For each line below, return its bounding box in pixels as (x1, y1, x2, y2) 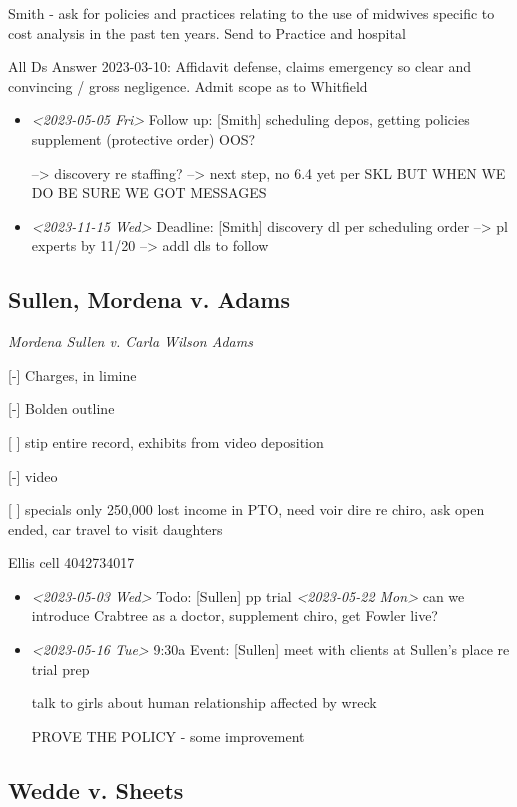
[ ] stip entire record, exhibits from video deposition (8, 431, 324, 452)
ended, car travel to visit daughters (8, 518, 223, 539)
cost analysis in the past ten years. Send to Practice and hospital (8, 22, 406, 43)
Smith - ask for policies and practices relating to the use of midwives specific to (8, 3, 495, 23)
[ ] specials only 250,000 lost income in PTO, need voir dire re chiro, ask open (8, 499, 485, 520)
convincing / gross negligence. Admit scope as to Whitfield (8, 75, 368, 96)
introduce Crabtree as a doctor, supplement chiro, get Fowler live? (31, 605, 438, 626)
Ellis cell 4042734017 (8, 552, 135, 573)
